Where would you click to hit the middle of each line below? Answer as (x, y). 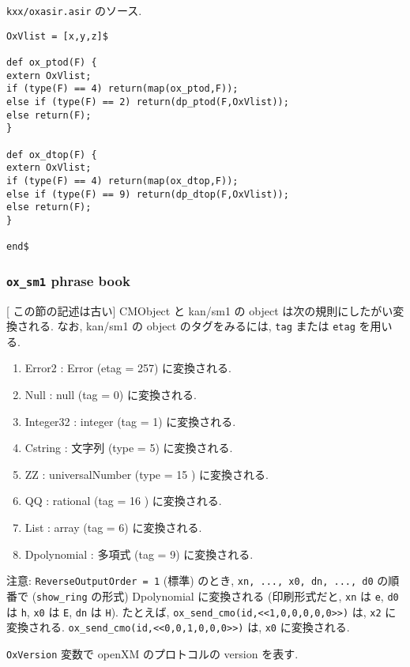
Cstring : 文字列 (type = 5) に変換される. (129, 448)
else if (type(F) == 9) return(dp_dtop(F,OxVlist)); (148, 194)
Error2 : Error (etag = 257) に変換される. (128, 368)
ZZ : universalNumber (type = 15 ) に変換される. (147, 474)
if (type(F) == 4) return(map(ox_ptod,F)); (122, 89)
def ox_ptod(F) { (52, 62)
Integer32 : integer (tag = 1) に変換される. (130, 421)
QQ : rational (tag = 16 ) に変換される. (123, 501)
